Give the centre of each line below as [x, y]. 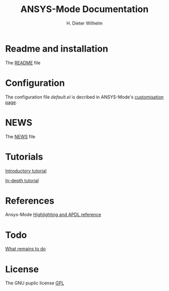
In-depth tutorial [22, 180]
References [30, 201]
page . [11, 102]
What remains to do [26, 249]
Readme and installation [57, 48]
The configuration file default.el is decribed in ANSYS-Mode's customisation [84, 97]
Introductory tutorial [26, 171]
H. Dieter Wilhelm [84, 23]
